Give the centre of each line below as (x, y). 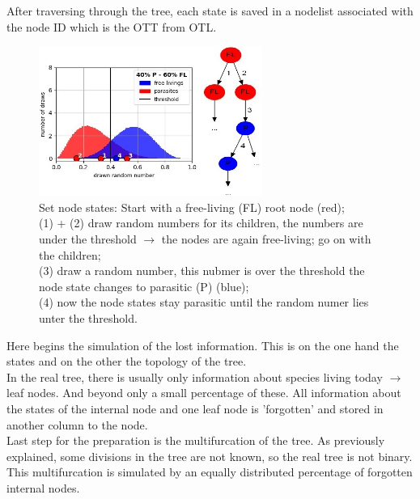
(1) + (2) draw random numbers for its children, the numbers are (201, 223)
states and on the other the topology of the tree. (127, 361)
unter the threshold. (88, 318)
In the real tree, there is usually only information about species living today (195, 376)
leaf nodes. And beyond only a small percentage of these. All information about (204, 393)
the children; (70, 254)
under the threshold (88, 239)
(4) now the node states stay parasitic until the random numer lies (204, 302)
